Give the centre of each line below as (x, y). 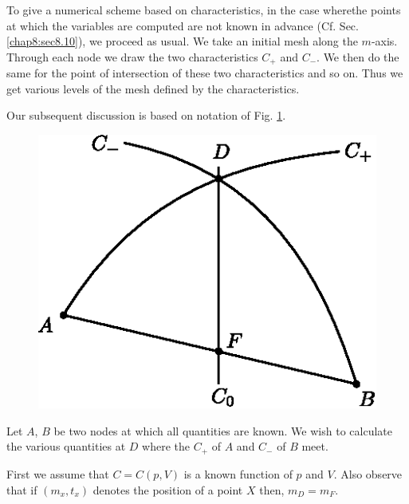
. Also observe (368, 473)
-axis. (384, 41)
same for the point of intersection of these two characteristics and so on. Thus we (205, 73)
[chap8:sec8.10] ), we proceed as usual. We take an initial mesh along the (182, 41)
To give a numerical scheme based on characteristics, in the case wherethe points (204, 10)
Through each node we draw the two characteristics (132, 56)
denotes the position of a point (168, 489)
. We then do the (358, 56)
